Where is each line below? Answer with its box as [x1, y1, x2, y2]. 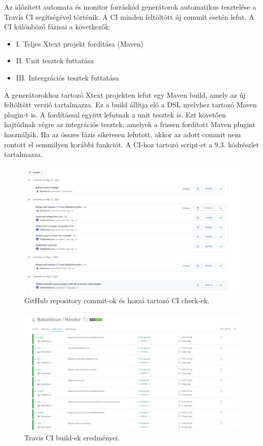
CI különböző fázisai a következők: [4, 21, 111, 32]
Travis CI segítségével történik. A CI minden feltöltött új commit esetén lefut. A [4, 11, 254, 22]
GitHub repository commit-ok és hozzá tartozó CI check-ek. [24, 295, 210, 305]
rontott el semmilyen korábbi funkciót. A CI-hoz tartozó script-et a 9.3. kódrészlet [4, 139, 259, 149]
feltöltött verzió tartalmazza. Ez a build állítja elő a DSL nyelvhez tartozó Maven [4, 99, 257, 110]
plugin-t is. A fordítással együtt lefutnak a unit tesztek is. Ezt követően [4, 109, 226, 119]
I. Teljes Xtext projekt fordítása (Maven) [16, 38, 143, 49]
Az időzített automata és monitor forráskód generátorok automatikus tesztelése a [4, 2, 256, 12]
